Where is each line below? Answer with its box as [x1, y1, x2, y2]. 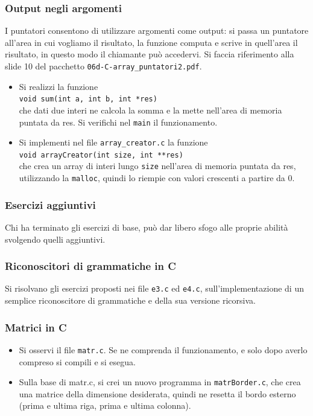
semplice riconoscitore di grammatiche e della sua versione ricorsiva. [5, 294, 256, 307]
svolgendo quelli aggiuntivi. [5, 232, 106, 245]
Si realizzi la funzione [19, 80, 98, 92]
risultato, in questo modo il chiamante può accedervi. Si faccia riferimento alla [5, 48, 294, 60]
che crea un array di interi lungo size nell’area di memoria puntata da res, [19, 159, 296, 172]
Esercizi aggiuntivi [5, 197, 96, 212]
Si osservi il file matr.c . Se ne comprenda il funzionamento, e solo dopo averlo [19, 343, 308, 356]
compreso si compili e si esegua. [19, 355, 136, 368]
